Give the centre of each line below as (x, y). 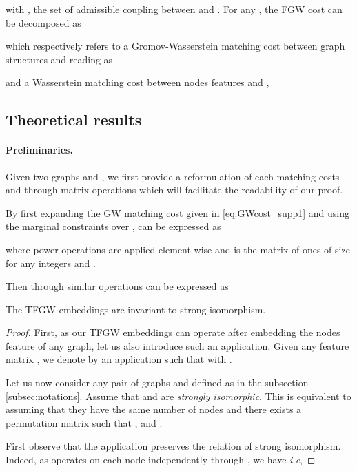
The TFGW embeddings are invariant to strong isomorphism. (136, 309)
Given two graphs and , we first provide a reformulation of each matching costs (173, 176)
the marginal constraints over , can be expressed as (113, 226)
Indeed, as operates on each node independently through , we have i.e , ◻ (161, 460)
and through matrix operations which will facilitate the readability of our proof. (174, 190)
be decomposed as (43, 22)
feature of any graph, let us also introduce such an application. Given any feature (177, 345)
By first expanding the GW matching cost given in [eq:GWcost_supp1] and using (178, 212)
